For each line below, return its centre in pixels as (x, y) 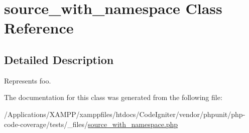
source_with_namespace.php (133, 124)
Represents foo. (28, 80)
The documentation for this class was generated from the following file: (113, 97)
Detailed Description (59, 59)
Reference (39, 28)
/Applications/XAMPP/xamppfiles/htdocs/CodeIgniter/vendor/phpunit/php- (125, 114)
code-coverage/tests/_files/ (46, 124)
